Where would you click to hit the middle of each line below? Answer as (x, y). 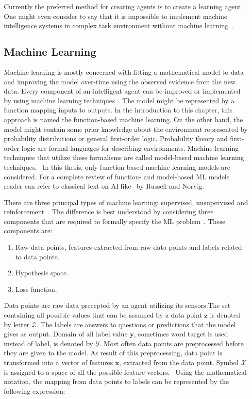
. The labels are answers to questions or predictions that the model (136, 324)
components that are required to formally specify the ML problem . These (115, 221)
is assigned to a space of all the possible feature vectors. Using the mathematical (125, 372)
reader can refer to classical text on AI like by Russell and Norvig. (104, 186)
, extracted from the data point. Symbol (179, 362)
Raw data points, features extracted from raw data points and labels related (129, 247)
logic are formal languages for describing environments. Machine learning (130, 148)
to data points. (37, 256)
